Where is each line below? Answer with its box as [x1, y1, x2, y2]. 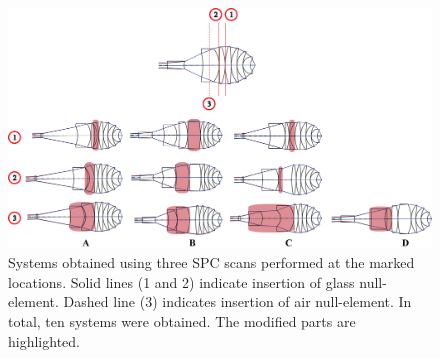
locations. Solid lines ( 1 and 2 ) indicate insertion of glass [8, 271, 355, 292]
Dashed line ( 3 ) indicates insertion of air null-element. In [63, 291, 412, 312]
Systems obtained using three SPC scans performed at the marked [8, 252, 415, 273]
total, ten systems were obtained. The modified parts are [8, 310, 356, 331]
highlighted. [8, 330, 80, 351]
